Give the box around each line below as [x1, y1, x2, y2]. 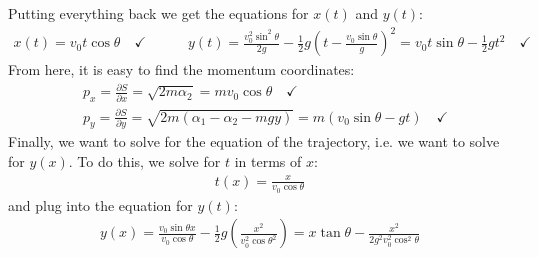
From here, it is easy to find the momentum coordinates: [8, 59, 355, 80]
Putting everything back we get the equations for [8, 3, 309, 23]
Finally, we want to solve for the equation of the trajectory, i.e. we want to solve [8, 131, 500, 152]
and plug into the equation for [8, 194, 193, 215]
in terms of [234, 151, 302, 171]
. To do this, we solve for [68, 151, 221, 171]
